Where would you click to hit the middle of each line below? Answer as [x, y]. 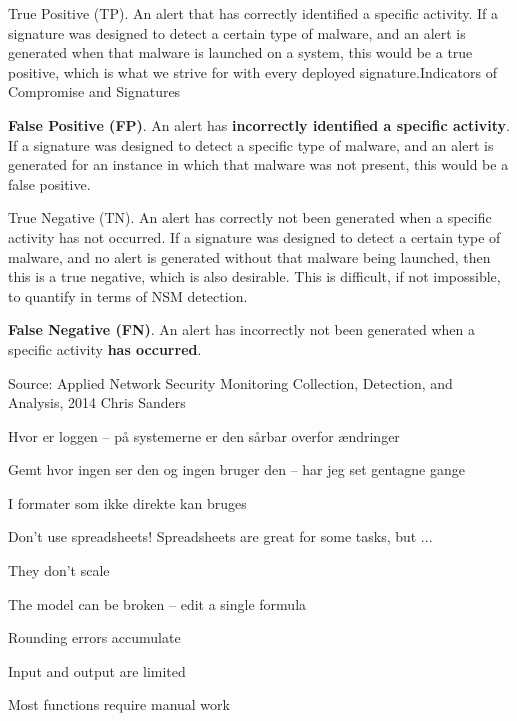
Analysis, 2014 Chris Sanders [97, 402]
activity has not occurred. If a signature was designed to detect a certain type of [254, 236]
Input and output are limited [97, 670]
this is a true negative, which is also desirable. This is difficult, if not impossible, [254, 276]
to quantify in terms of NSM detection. [128, 295]
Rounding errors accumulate [94, 637]
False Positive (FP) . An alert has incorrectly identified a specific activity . [259, 124]
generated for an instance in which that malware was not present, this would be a [258, 164]
